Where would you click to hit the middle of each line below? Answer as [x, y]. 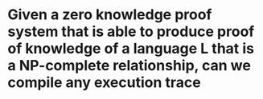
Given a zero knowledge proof [110, 15]
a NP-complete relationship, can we [129, 66]
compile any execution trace [105, 83]
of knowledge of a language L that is [131, 49]
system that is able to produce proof [131, 32]
